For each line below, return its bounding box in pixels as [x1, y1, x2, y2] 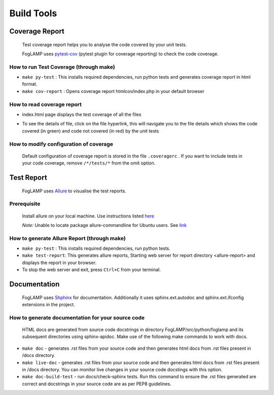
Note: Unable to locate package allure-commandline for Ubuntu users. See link [22, 222, 187, 228]
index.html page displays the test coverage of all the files [22, 112, 142, 118]
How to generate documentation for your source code [9, 314, 145, 321]
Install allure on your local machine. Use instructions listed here [22, 213, 155, 219]
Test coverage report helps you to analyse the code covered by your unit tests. [22, 41, 187, 48]
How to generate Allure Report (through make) [9, 235, 126, 242]
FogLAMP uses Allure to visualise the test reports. [22, 188, 126, 194]
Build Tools [9, 8, 57, 19]
